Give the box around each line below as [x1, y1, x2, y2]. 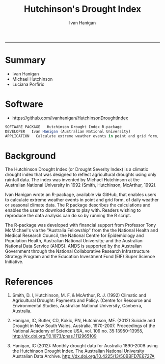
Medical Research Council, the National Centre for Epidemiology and [5, 232, 144, 238]
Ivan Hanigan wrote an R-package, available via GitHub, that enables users [5, 192, 157, 198]
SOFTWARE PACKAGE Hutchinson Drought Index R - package [5, 124, 122, 129]
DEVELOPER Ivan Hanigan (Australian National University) [5, 129, 131, 134]
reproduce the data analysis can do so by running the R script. [5, 213, 131, 219]
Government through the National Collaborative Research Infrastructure [5, 248, 150, 254]
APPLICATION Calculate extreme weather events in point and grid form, [5, 133, 160, 138]
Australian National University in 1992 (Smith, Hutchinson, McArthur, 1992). [5, 182, 157, 188]
